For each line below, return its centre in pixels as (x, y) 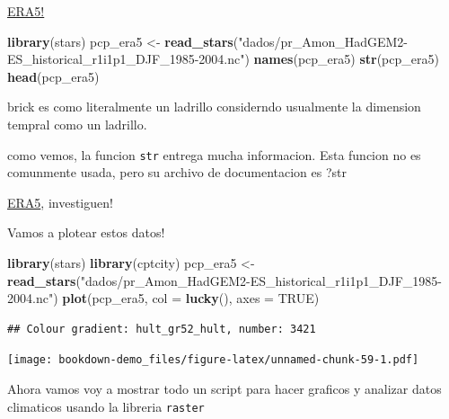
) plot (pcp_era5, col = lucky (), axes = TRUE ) (186, 298)
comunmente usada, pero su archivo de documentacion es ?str (177, 172)
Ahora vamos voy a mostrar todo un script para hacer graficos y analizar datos (224, 389)
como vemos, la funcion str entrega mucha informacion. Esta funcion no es (214, 154)
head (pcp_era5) (53, 76)
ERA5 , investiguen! (60, 202)
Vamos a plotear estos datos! (86, 232)
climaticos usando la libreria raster (106, 406)
